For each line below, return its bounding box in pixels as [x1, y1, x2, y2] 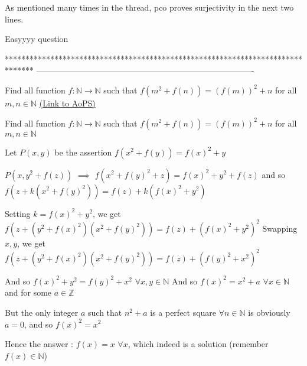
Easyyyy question [5, 33, 68, 45]
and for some [5, 286, 52, 299]
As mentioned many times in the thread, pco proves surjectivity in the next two [5, 1, 294, 13]
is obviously [248, 306, 290, 318]
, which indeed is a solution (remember [128, 338, 269, 350]
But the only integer [5, 306, 79, 318]
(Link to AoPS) [39, 96, 96, 109]
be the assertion [54, 145, 112, 158]
